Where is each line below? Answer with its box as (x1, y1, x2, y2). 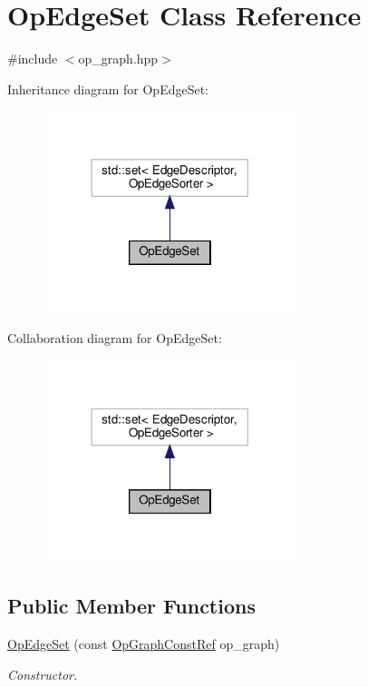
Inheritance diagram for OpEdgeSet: (7, 79, 209, 98)
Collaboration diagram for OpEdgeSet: (7, 329, 222, 348)
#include (7, 49, 58, 68)
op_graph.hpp (78, 49, 159, 68)
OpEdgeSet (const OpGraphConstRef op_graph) (7, 634, 280, 653)
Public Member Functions (7, 592, 256, 620)
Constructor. (7, 664, 78, 683)
